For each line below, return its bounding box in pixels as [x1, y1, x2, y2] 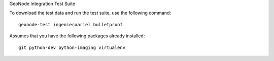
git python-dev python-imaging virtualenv [18, 44, 126, 50]
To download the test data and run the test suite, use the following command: [9, 10, 171, 16]
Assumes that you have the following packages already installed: [9, 33, 145, 39]
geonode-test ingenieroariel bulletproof [18, 22, 123, 27]
